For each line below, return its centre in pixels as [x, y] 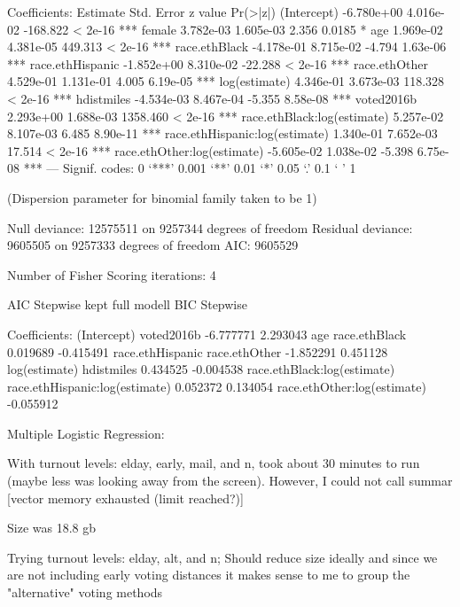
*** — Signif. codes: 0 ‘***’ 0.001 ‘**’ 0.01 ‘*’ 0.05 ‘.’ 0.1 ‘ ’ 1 [190, 168]
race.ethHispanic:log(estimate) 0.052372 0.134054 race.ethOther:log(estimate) [217, 386]
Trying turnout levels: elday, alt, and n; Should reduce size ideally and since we [222, 557]
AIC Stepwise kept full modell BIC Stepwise [127, 304]
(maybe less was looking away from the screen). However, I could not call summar [230, 481]
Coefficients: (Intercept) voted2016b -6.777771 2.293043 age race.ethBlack [207, 334]
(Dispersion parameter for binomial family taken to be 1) [162, 197]
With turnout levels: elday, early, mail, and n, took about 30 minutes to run [214, 463]
